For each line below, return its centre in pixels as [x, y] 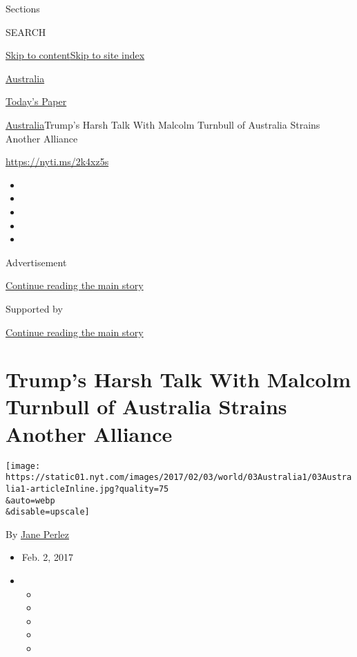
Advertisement [36, 262]
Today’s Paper [36, 101]
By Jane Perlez [37, 534]
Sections [23, 8]
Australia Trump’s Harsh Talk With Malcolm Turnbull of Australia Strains [163, 124]
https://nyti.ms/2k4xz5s [57, 161]
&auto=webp [30, 500]
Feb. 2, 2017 [47, 557]
